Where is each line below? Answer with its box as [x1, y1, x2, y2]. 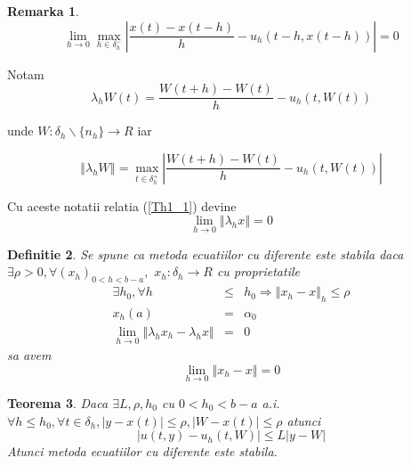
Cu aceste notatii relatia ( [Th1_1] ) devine [7, 196, 237, 215]
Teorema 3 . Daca [7, 393, 109, 412]
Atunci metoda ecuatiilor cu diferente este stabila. [7, 442, 278, 461]
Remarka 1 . [7, 2, 79, 20]
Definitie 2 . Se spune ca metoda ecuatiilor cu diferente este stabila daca [7, 244, 404, 263]
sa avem [7, 346, 52, 364]
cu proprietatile [216, 262, 300, 281]
